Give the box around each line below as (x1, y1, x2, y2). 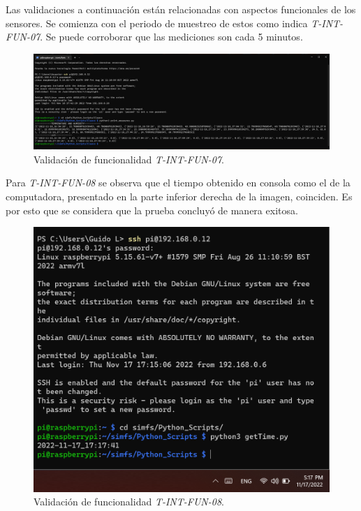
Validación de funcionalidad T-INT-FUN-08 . (34, 494, 224, 509)
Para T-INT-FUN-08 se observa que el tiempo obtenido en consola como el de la (6, 175, 351, 190)
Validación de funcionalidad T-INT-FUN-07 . (34, 151, 224, 166)
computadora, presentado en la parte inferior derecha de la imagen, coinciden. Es (6, 189, 353, 204)
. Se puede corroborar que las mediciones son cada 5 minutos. (40, 29, 303, 44)
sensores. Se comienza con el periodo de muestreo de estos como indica (6, 15, 308, 30)
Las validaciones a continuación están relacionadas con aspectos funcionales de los (6, 2, 356, 16)
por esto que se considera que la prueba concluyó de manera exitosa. (6, 202, 298, 217)
